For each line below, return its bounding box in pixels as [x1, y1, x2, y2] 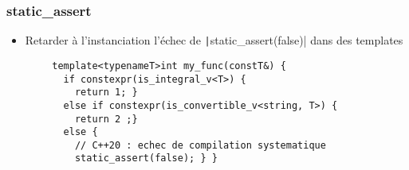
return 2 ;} [74, 113, 138, 125]
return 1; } [74, 87, 138, 99]
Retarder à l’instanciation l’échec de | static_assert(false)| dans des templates [25, 32, 403, 48]
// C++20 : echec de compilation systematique [74, 139, 326, 151]
